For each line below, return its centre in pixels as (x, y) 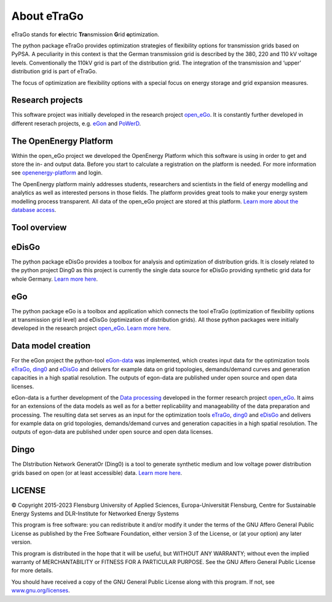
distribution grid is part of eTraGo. (54, 71)
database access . (34, 210)
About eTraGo (48, 16)
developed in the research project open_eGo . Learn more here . (91, 328)
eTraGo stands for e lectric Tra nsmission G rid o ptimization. (85, 34)
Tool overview (39, 227)
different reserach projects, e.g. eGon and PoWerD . (76, 123)
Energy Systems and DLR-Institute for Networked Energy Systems (95, 514)
